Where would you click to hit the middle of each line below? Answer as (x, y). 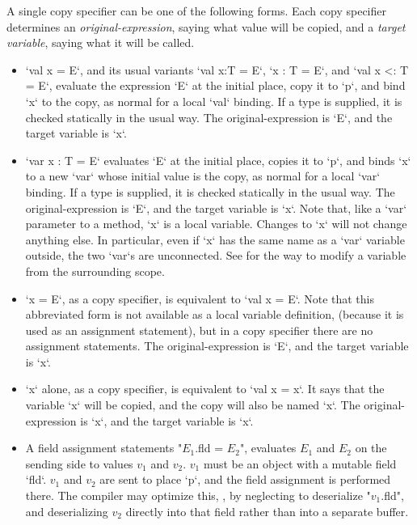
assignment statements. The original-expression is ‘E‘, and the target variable (217, 346)
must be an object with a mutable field (300, 463)
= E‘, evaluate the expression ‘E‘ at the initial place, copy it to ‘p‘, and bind (215, 85)
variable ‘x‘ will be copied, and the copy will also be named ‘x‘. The (193, 405)
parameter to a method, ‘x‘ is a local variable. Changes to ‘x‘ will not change (216, 224)
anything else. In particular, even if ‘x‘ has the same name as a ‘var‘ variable (215, 239)
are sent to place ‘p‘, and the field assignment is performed (245, 479)
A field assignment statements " (104, 448)
